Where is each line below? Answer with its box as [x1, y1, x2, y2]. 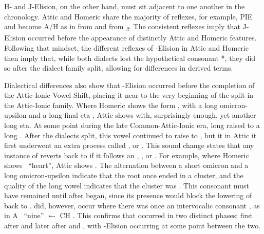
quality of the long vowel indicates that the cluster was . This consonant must [4, 180, 249, 190]
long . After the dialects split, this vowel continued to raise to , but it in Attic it [4, 130, 257, 140]
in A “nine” [4, 210, 44, 221]
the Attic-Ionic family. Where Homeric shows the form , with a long [4, 99, 218, 110]
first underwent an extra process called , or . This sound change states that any [4, 140, 254, 151]
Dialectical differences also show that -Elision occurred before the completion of [4, 79, 255, 90]
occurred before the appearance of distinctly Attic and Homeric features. [28, 32, 257, 43]
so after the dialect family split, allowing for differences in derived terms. [4, 62, 233, 73]
